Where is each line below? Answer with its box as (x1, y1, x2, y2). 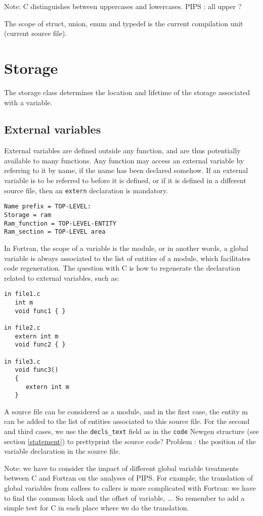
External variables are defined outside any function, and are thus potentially (4, 145, 241, 156)
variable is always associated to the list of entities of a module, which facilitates (4, 252, 251, 263)
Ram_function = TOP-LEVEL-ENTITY (4, 220, 116, 227)
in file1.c (4, 290, 40, 298)
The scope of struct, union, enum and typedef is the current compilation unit (4, 18, 243, 28)
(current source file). (4, 28, 67, 38)
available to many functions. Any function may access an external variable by (4, 155, 244, 165)
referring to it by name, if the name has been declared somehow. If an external (4, 165, 248, 176)
